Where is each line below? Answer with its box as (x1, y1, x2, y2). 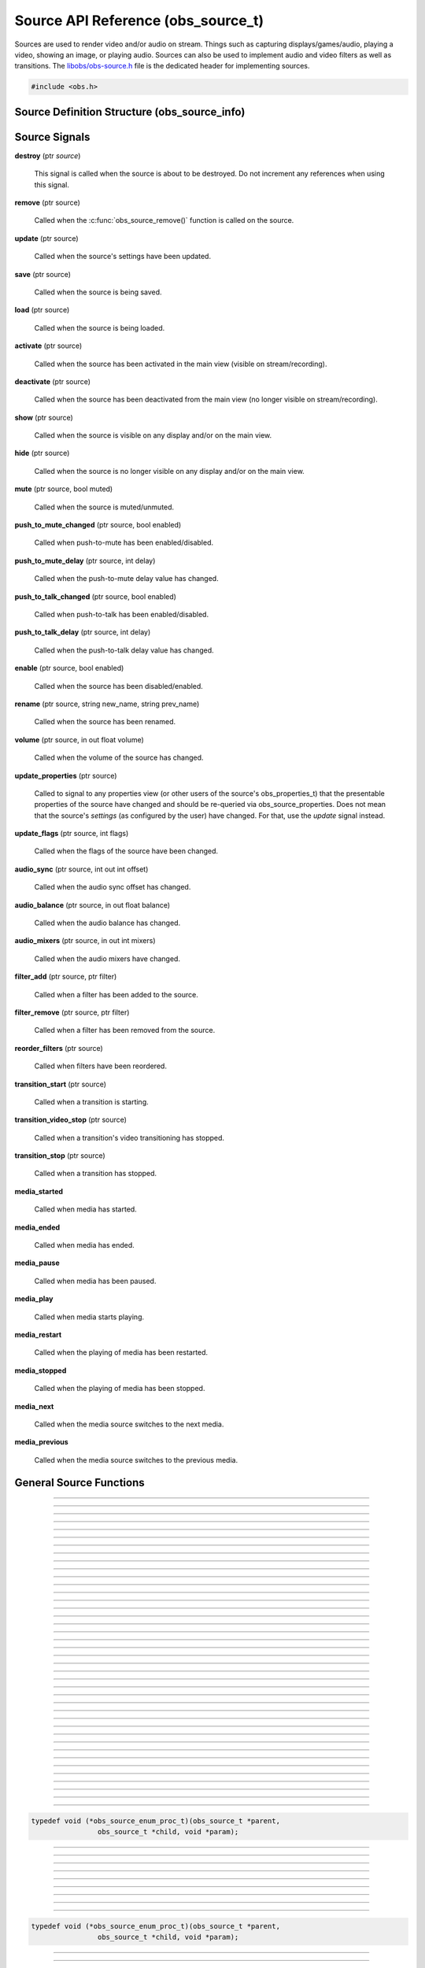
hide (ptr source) (14, 449, 70, 458)
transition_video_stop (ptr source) (14, 1115, 128, 1125)
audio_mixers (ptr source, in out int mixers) (14, 936, 157, 945)
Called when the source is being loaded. (34, 323, 165, 332)
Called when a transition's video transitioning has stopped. (34, 1133, 224, 1142)
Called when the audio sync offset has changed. (34, 882, 191, 892)
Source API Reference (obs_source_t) (14, 12, 264, 29)
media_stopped (14, 1366, 67, 1375)
